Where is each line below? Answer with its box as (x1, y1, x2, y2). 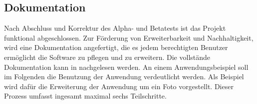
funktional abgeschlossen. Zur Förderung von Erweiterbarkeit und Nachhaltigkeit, (4, 32, 254, 43)
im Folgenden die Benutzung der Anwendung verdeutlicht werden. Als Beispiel (4, 71, 244, 82)
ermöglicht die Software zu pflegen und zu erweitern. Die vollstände (4, 52, 211, 62)
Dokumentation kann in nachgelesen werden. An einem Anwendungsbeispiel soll (4, 61, 249, 72)
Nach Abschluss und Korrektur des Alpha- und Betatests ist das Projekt (4, 23, 226, 33)
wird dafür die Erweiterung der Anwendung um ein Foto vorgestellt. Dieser (4, 81, 234, 91)
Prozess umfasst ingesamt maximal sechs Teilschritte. (4, 91, 167, 101)
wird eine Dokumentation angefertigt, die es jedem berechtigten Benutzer (4, 42, 228, 52)
